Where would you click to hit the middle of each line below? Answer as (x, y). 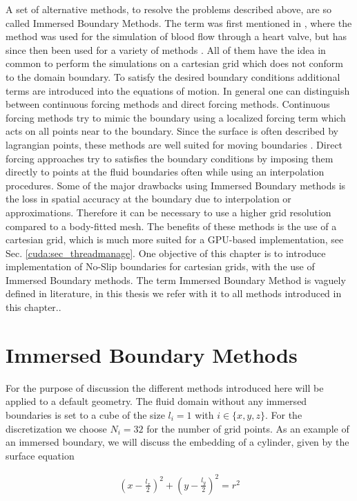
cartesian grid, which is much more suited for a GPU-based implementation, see (175, 239)
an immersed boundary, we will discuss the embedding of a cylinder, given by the (177, 442)
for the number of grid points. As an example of (248, 428)
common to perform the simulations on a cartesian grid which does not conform (174, 63)
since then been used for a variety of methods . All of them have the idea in (166, 49)
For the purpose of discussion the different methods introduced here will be (165, 387)
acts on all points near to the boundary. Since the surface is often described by (172, 131)
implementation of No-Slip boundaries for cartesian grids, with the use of (160, 266)
